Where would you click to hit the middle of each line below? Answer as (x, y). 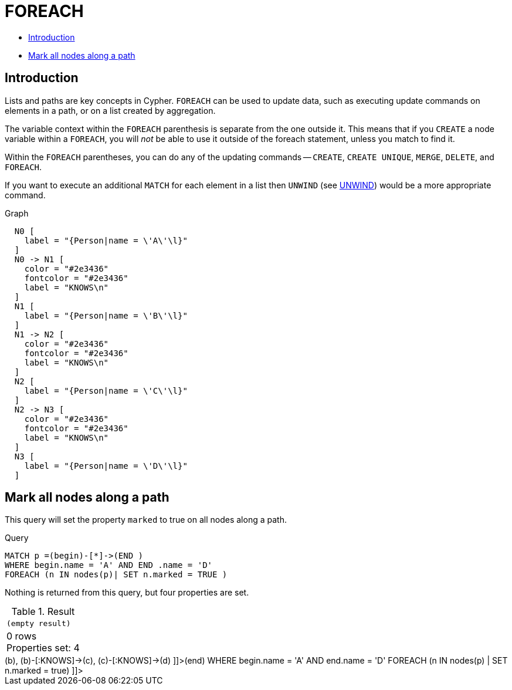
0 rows (22, 636)
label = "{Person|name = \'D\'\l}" (106, 466)
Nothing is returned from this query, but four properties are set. (127, 593)
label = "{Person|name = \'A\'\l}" (106, 240)
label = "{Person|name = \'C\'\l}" (106, 390)
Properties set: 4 (43, 648)
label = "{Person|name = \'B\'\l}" (106, 315)
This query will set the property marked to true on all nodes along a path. (146, 520)
